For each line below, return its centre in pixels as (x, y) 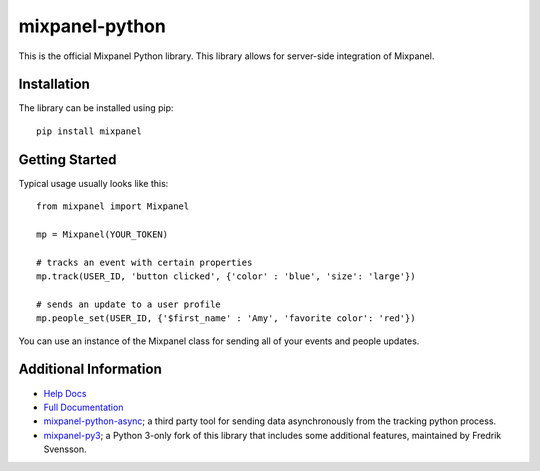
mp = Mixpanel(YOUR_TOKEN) (102, 234)
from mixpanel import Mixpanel (113, 206)
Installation (54, 84)
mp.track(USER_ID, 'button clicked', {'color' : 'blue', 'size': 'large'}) (226, 276)
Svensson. (65, 449)
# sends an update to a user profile (129, 304)
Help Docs (65, 393)
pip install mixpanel (89, 131)
